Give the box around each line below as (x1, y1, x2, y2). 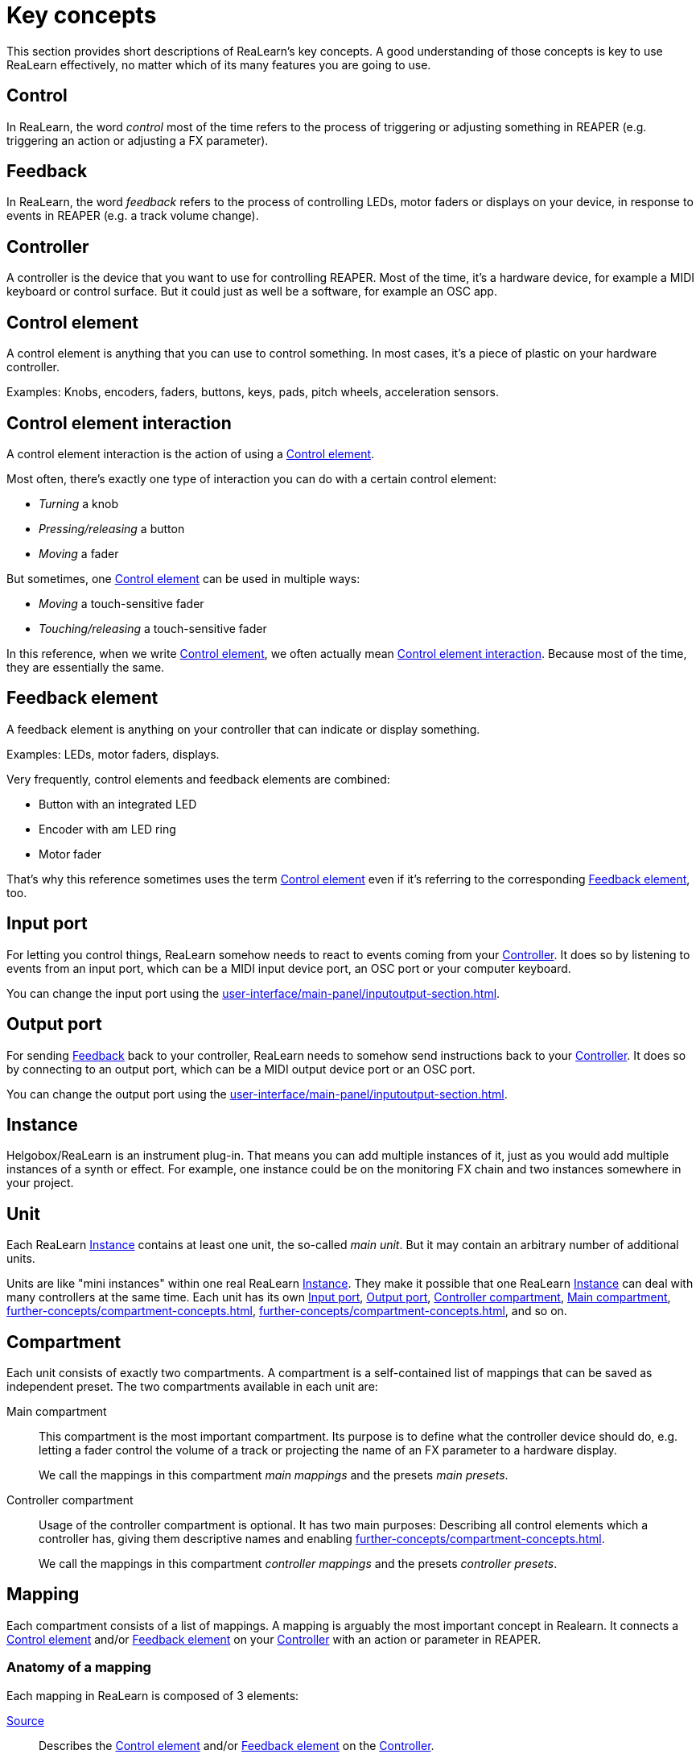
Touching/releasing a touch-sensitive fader (39, 621, 267, 635)
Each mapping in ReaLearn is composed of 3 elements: (6, 1688, 299, 1702)
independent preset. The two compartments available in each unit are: (6, 1380, 378, 1394)
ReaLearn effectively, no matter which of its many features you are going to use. (6, 57, 431, 72)
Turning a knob (39, 496, 119, 511)
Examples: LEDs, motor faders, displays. (6, 747, 220, 761)
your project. (6, 1176, 74, 1190)
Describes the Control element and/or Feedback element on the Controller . (39, 1738, 434, 1752)
